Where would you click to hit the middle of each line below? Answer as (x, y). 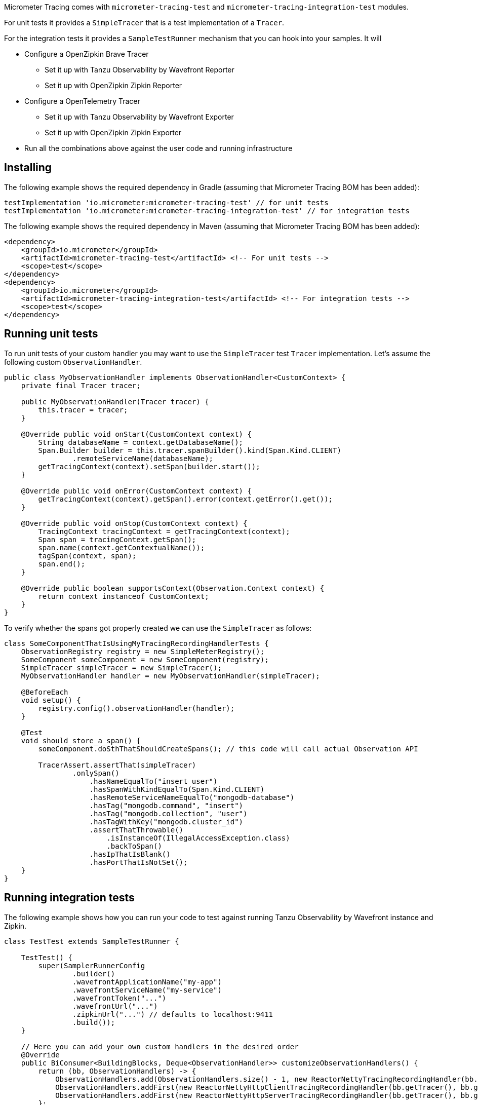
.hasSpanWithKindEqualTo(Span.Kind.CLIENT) (177, 789)
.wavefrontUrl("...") (115, 1006)
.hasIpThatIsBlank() (130, 854)
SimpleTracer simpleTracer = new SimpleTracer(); (121, 668)
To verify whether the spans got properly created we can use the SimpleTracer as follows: (158, 628)
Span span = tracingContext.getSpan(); (117, 539)
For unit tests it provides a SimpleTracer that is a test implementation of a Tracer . (144, 23)
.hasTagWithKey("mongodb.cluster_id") (166, 822)
